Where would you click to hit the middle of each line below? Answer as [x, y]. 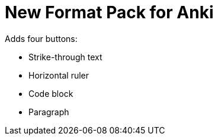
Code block [51, 93]
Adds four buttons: [41, 38]
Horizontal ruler [59, 75]
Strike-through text [65, 57]
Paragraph [49, 112]
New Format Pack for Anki [109, 12]
